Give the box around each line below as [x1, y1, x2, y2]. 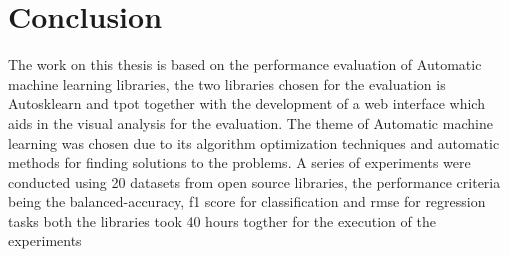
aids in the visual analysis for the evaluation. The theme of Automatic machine [8, 112, 493, 133]
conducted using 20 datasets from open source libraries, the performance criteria [8, 171, 501, 192]
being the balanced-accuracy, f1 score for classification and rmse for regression [8, 191, 486, 212]
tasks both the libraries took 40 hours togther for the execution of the [8, 210, 436, 231]
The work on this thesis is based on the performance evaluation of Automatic [8, 54, 482, 75]
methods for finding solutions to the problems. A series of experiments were [8, 152, 471, 173]
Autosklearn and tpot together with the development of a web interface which [8, 93, 485, 114]
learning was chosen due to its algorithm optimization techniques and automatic [8, 132, 500, 153]
